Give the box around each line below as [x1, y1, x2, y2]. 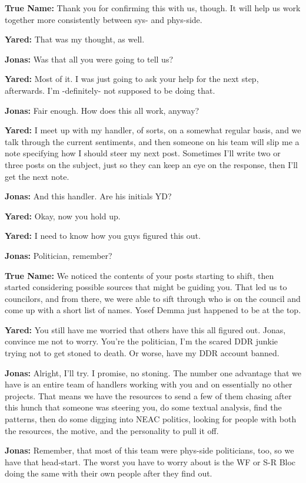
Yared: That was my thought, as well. [5, 33, 145, 45]
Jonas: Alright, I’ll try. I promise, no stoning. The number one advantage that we [5, 366, 301, 379]
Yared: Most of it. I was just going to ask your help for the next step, [5, 73, 259, 85]
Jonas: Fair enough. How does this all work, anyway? [5, 104, 199, 116]
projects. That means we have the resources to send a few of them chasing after [5, 389, 292, 402]
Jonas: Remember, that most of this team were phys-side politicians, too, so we [5, 444, 294, 456]
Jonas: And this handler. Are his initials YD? [5, 190, 172, 202]
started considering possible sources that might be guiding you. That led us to [5, 281, 287, 293]
